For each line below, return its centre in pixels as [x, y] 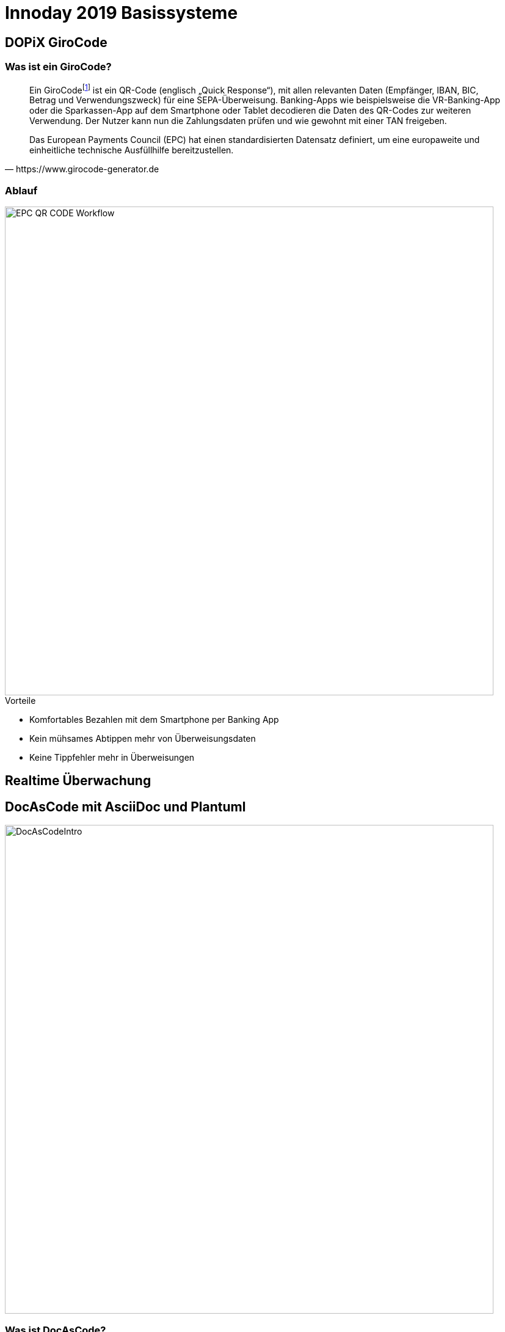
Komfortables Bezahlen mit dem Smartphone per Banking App [154, 719]
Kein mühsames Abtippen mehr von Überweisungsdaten [143, 738]
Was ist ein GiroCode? [58, 67]
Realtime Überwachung [78, 781]
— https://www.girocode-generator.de [82, 169]
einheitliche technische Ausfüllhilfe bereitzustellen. [132, 150]
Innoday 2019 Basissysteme [122, 13]
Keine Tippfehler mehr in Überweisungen [112, 757]
